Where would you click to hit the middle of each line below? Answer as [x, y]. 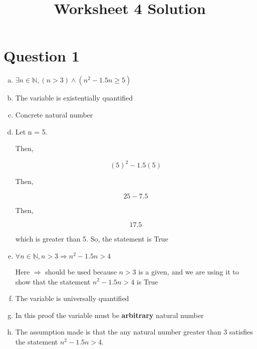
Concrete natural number [54, 114]
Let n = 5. [31, 131]
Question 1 [42, 56]
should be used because [81, 271]
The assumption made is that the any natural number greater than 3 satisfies [134, 332]
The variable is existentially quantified [74, 98]
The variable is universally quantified [72, 298]
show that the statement [53, 281]
